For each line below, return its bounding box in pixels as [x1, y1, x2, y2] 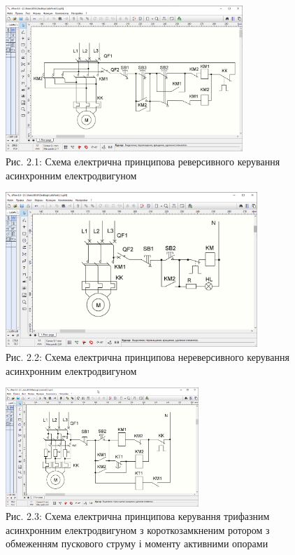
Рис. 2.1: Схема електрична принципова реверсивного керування [6, 153, 280, 168]
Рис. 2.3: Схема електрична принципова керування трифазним [6, 509, 270, 523]
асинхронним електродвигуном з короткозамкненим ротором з [6, 522, 270, 537]
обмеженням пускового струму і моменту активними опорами [6, 536, 268, 551]
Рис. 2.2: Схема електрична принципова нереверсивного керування [6, 350, 289, 364]
